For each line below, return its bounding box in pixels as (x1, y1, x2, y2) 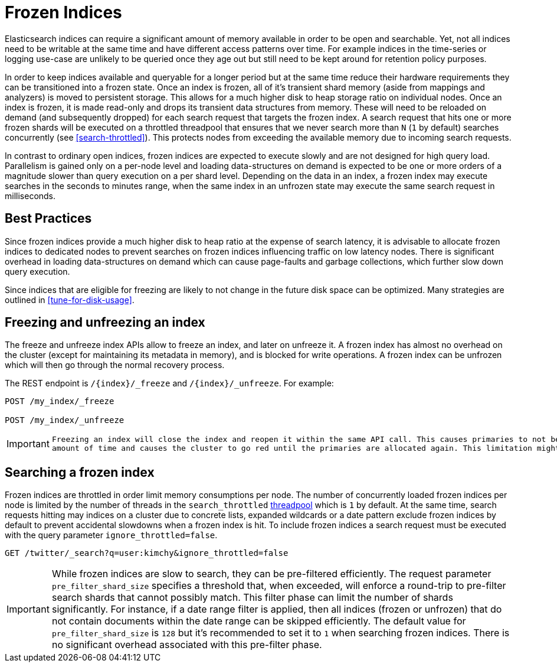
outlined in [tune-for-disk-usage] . (5, 294, 135, 305)
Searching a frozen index (5, 464, 155, 480)
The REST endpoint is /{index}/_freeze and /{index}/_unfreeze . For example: (5, 378, 334, 389)
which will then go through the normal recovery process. (5, 360, 225, 370)
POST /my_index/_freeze (5, 396, 114, 406)
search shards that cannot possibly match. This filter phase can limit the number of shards (51, 591, 453, 604)
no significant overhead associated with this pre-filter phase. (51, 639, 322, 651)
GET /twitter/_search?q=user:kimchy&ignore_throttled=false (5, 548, 289, 558)
